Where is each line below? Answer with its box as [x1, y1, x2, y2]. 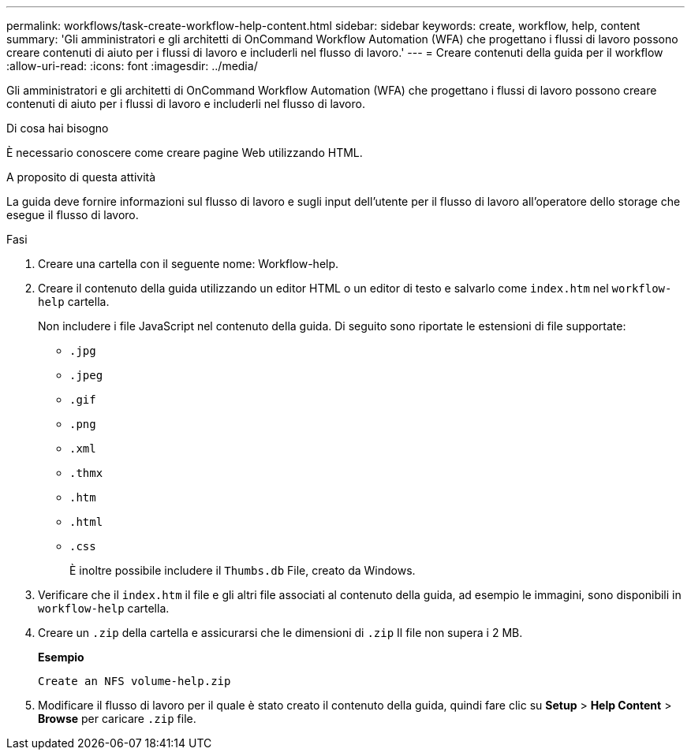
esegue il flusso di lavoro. [6, 208, 139, 222]
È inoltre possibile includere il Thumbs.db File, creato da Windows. [69, 564, 416, 577]
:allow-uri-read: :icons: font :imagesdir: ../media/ [6, 59, 258, 73]
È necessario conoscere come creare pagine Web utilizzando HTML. [6, 146, 363, 159]
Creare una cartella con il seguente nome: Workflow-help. [38, 257, 339, 270]
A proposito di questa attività [6, 170, 156, 184]
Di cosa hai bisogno [6, 121, 109, 135]
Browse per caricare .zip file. [38, 712, 196, 725]
